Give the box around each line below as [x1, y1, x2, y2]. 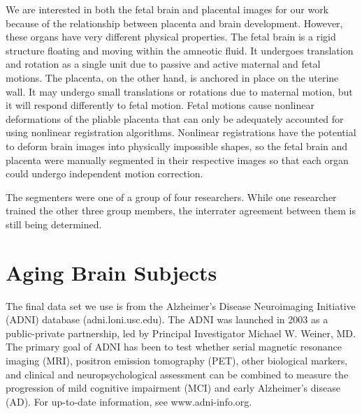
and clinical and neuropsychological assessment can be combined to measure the [6, 367, 349, 381]
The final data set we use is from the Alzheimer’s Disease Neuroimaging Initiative [6, 298, 356, 313]
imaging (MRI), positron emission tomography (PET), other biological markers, [6, 353, 348, 367]
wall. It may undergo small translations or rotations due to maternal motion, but [6, 84, 353, 98]
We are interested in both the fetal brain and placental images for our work [6, 2, 329, 16]
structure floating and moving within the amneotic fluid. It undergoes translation [6, 43, 354, 57]
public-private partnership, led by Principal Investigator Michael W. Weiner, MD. [6, 325, 356, 340]
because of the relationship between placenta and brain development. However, [6, 15, 343, 30]
